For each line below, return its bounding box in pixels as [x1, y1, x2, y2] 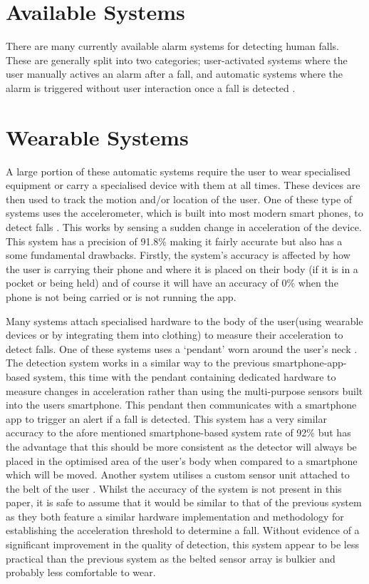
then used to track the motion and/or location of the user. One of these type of [6, 191, 353, 206]
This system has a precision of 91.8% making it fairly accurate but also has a [6, 233, 343, 248]
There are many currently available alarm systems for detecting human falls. [6, 39, 339, 53]
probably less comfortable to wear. [6, 565, 156, 580]
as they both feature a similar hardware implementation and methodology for [6, 508, 344, 523]
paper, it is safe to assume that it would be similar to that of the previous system [6, 495, 362, 510]
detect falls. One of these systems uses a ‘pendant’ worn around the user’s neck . [6, 341, 358, 356]
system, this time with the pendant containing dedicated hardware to [33, 369, 336, 384]
